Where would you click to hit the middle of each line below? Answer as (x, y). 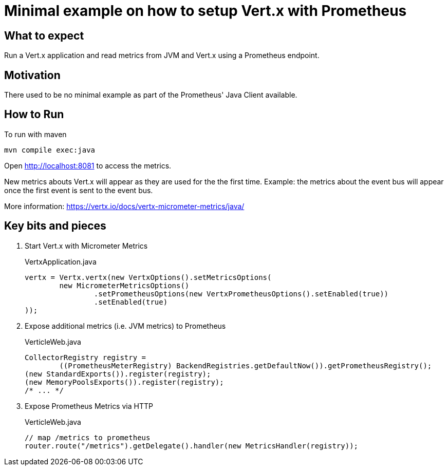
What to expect (44, 35)
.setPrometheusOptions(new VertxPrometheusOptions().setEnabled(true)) (241, 294)
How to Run (34, 115)
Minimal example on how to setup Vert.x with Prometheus (206, 11)
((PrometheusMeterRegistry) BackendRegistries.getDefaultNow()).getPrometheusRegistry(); (246, 365)
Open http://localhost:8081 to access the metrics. (88, 165)
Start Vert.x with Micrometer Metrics (86, 246)
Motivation (32, 75)
